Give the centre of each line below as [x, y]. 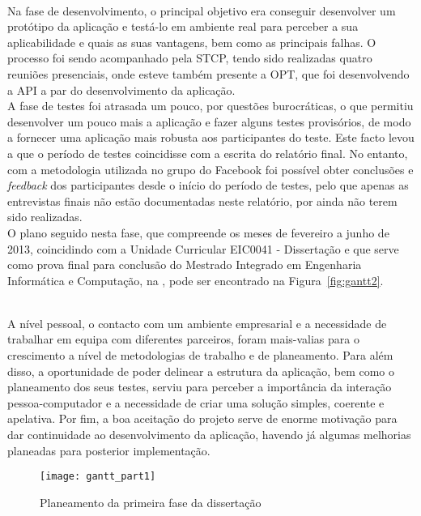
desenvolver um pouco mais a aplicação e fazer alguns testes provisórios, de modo [209, 121]
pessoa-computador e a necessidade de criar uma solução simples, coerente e [196, 402]
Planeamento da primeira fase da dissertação [151, 502]
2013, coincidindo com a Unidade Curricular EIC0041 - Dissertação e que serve [203, 248]
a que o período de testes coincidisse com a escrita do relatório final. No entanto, [208, 153]
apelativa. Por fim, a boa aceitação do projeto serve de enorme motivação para [202, 418]
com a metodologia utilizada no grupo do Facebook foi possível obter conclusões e [210, 169]
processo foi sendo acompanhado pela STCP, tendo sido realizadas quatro [190, 58]
